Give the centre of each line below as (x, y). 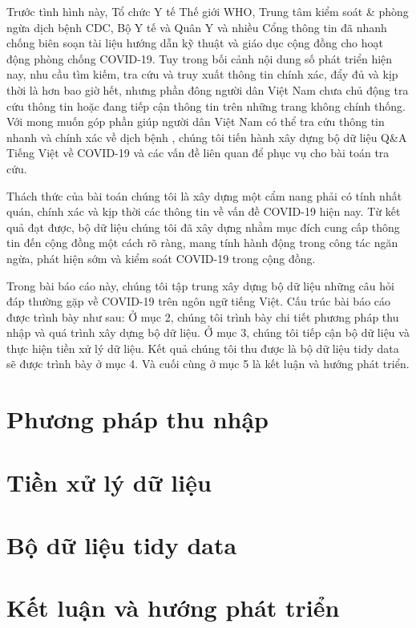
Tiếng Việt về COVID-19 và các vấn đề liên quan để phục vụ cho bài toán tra (198, 153)
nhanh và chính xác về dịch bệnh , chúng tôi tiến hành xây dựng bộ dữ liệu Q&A (207, 137)
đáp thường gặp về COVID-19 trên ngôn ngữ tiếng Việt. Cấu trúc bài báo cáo (199, 301)
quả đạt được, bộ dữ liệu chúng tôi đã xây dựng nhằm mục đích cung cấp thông (203, 227)
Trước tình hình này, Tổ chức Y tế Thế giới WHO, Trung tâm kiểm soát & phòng (208, 11)
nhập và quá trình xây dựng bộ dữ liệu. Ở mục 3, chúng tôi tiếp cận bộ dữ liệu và (208, 332)
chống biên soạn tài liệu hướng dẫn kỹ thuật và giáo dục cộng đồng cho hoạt (195, 43)
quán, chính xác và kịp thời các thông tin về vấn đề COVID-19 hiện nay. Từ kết (204, 211)
